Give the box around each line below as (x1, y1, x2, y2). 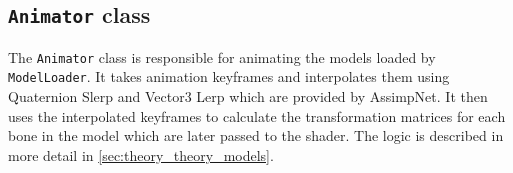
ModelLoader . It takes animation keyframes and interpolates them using (8, 66, 450, 87)
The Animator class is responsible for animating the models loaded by (8, 46, 436, 67)
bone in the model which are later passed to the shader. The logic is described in (8, 125, 504, 146)
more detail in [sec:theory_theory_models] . (8, 144, 274, 165)
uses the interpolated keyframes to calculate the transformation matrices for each (8, 105, 506, 126)
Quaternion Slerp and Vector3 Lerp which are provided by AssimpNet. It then (8, 86, 488, 107)
